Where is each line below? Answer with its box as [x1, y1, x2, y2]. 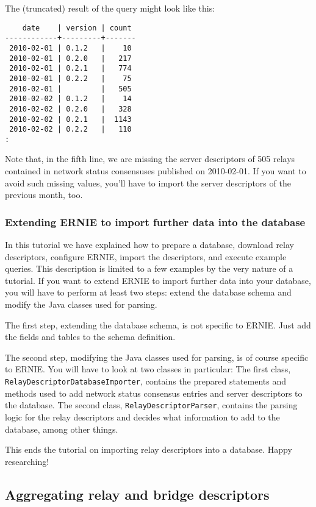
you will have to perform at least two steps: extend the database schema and [5, 286, 292, 299]
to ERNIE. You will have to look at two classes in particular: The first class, [5, 363, 291, 375]
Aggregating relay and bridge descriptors [5, 484, 270, 503]
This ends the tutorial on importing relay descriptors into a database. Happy [5, 443, 292, 456]
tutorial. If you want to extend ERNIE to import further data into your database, [5, 274, 311, 286]
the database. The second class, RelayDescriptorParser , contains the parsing [5, 399, 298, 411]
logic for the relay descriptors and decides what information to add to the [5, 410, 280, 423]
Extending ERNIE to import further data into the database [5, 214, 306, 229]
